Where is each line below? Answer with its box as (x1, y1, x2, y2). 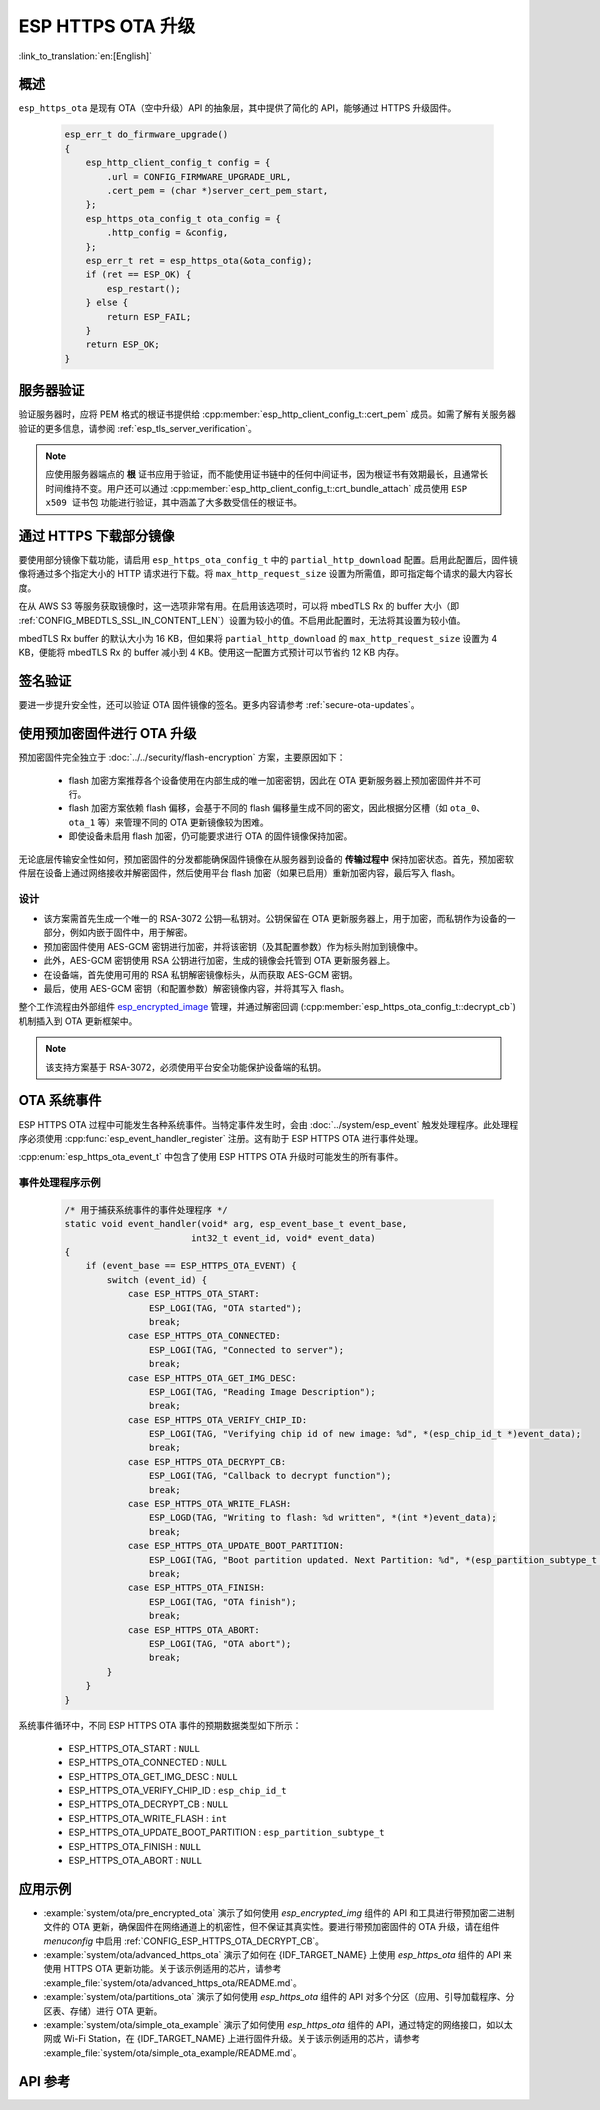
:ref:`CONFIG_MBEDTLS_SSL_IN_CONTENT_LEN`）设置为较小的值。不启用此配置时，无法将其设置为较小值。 (18, 614, 466, 626)
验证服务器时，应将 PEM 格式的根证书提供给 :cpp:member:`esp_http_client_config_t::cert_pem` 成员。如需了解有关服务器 (18, 408, 517, 420)
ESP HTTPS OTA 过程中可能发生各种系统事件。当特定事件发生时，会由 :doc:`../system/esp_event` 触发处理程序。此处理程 (18, 1118, 519, 1130)
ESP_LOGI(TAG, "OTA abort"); (148, 1638, 292, 1649)
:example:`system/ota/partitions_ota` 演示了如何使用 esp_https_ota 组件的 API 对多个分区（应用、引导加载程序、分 (43, 1991, 515, 2003)
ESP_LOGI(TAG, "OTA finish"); (148, 1596, 297, 1607)
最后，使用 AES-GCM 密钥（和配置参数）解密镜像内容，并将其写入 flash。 (43, 983, 350, 995)
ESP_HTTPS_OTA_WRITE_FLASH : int (68, 1812, 227, 1824)
